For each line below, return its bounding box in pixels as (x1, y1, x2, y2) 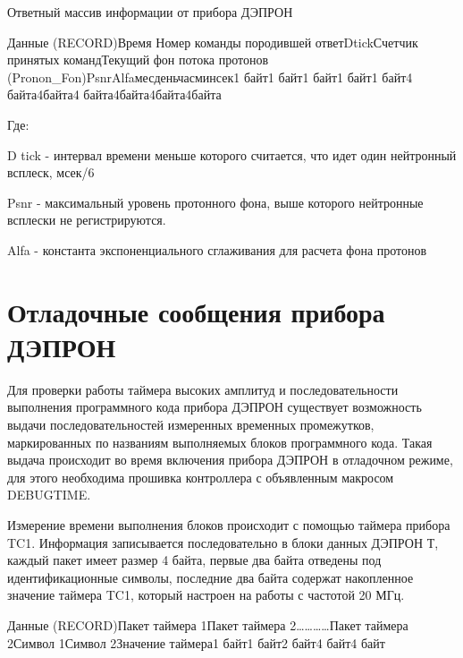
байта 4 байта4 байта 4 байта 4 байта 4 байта (7, 85, 222, 104)
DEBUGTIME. (7, 485, 91, 504)
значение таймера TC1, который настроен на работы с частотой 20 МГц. (7, 585, 405, 604)
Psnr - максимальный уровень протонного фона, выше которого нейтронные (7, 192, 424, 211)
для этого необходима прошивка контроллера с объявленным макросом (7, 467, 394, 486)
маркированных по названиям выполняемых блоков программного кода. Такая (7, 432, 433, 451)
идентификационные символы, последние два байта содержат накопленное (7, 568, 414, 586)
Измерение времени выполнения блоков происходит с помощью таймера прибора (7, 516, 450, 534)
